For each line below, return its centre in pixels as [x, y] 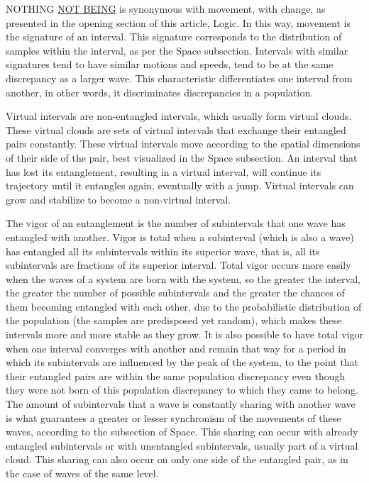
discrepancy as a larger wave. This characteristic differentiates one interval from [179, 78]
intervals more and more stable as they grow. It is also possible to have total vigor [184, 334]
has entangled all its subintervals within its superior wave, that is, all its [163, 251]
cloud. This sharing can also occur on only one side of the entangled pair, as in [177, 459]
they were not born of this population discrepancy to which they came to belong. [182, 390]
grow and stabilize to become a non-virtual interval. [119, 199]
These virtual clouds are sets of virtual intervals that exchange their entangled [176, 129]
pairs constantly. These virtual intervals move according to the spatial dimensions [183, 144]
